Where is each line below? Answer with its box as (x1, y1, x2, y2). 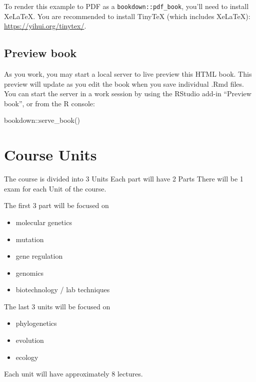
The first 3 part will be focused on (4, 200, 109, 211)
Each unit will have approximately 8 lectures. (4, 368, 143, 379)
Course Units (4, 144, 97, 165)
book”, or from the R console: (4, 98, 95, 108)
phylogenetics (15, 318, 57, 328)
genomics (15, 267, 44, 278)
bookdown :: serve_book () (4, 115, 80, 125)
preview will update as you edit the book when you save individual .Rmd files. (4, 78, 244, 89)
